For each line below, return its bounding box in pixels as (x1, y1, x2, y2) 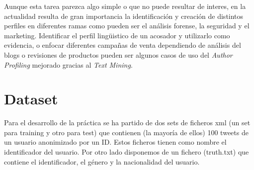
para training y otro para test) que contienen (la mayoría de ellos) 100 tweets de (4, 127, 249, 137)
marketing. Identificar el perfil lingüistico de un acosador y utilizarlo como (4, 30, 230, 40)
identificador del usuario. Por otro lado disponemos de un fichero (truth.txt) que (4, 147, 249, 157)
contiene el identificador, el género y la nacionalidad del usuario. (4, 156, 200, 167)
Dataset (4, 88, 58, 109)
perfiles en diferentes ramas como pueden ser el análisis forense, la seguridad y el (4, 20, 250, 31)
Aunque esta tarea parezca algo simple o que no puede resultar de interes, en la (4, 1, 246, 11)
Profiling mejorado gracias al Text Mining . (4, 59, 133, 70)
